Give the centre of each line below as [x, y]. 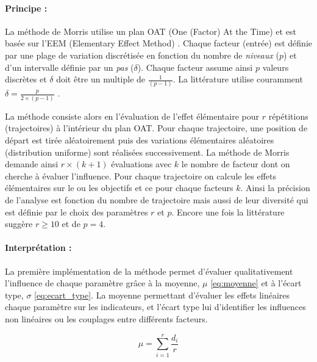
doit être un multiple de [101, 79]
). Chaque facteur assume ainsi [195, 67]
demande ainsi [32, 164]
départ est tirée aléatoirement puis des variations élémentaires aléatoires [140, 139]
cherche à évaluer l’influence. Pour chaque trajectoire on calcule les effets [141, 176]
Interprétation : [38, 248]
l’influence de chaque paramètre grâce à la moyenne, [102, 283]
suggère [19, 224]
